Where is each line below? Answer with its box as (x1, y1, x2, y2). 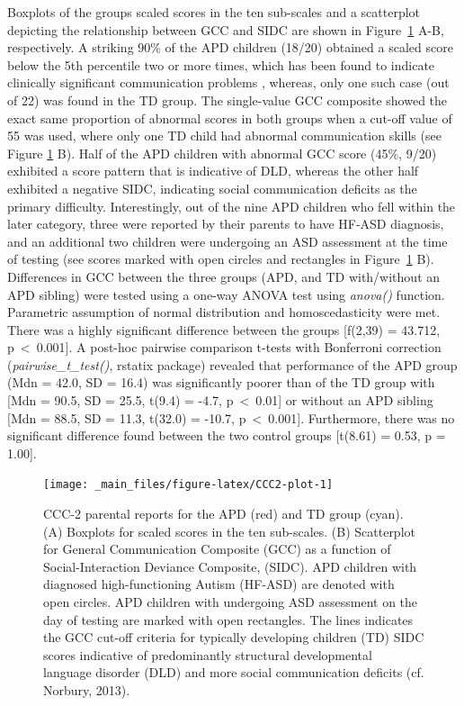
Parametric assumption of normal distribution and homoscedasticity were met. (7, 303, 441, 321)
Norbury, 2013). (43, 681, 130, 700)
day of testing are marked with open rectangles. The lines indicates (43, 610, 414, 629)
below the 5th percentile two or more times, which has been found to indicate (7, 55, 435, 74)
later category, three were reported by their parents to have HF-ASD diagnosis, (7, 214, 444, 233)
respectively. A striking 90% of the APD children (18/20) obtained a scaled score (7, 38, 453, 57)
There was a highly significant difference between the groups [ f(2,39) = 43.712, (7, 320, 441, 339)
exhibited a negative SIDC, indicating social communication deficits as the (7, 178, 417, 197)
